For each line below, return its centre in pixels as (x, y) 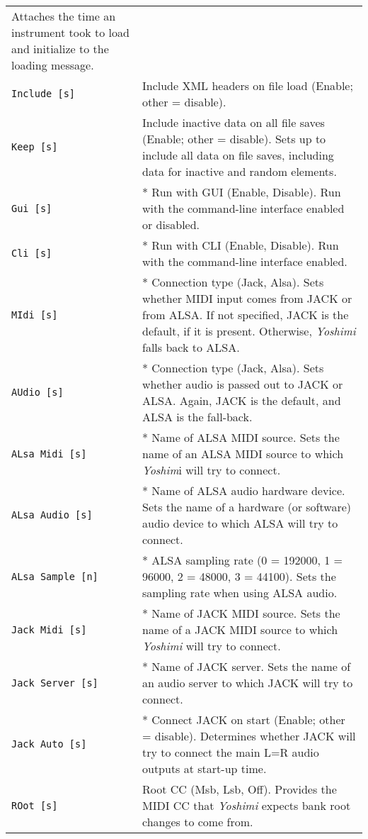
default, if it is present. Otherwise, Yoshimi (249, 331)
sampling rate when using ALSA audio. (240, 593)
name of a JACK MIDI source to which (240, 629)
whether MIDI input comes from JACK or (247, 298)
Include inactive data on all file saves (233, 122)
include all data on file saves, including (238, 155)
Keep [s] (35, 147)
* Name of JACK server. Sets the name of (246, 666)
